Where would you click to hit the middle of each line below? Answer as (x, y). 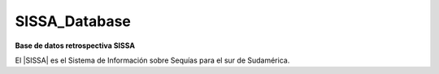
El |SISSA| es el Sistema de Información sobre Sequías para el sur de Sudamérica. (152, 60)
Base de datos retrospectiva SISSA (75, 46)
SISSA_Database (73, 21)
